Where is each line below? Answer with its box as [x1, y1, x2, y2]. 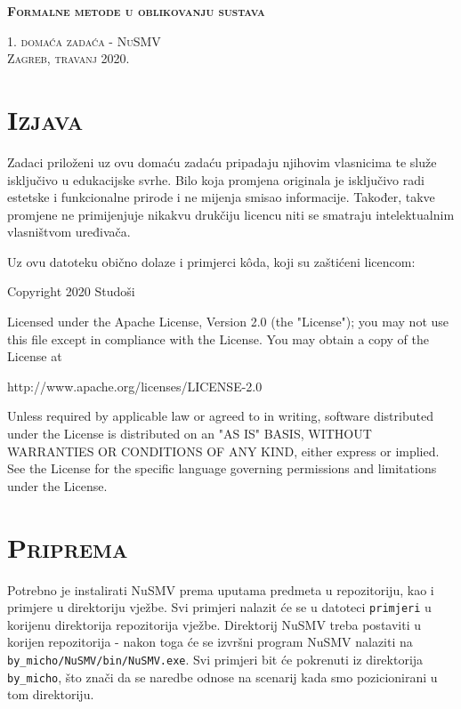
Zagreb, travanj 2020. [7, 49, 130, 68]
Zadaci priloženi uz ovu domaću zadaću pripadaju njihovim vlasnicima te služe [7, 152, 437, 171]
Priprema [7, 528, 128, 565]
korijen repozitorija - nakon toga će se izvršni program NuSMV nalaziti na [7, 632, 413, 651]
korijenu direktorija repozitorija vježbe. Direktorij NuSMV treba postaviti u [7, 615, 422, 633]
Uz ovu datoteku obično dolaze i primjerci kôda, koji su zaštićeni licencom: [7, 252, 416, 270]
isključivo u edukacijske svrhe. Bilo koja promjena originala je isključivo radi [7, 170, 425, 189]
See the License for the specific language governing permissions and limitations [7, 459, 437, 478]
